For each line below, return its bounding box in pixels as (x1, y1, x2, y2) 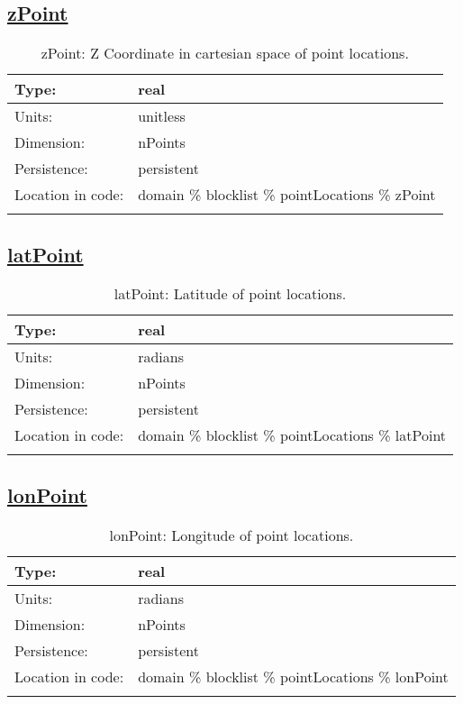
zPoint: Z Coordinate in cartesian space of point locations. (41, 42, 409, 64)
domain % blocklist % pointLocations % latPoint (138, 425, 447, 446)
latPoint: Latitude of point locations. (113, 283, 347, 305)
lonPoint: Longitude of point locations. (109, 524, 354, 545)
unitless (138, 105, 186, 127)
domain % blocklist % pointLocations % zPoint (138, 184, 436, 206)
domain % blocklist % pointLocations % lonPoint (138, 665, 449, 687)
